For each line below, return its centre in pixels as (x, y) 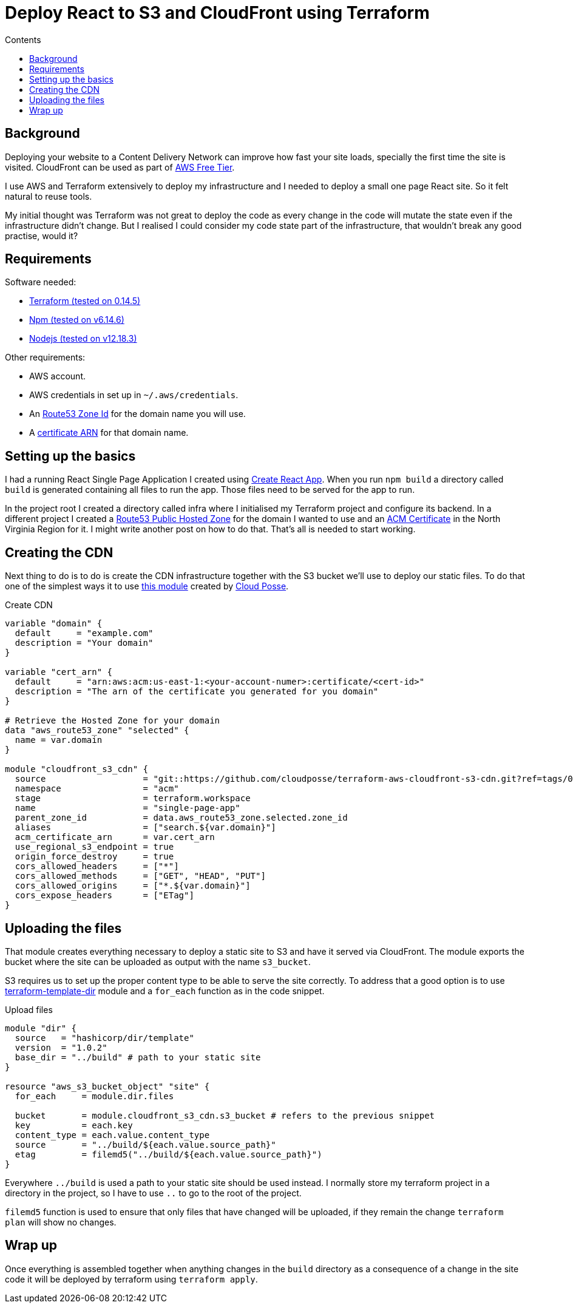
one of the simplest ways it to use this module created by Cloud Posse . (147, 586)
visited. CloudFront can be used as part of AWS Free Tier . (120, 167)
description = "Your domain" (84, 643)
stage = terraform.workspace (133, 798)
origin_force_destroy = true (94, 857)
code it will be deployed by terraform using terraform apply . (131, 1279)
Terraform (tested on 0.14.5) (85, 301)
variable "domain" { (54, 624)
